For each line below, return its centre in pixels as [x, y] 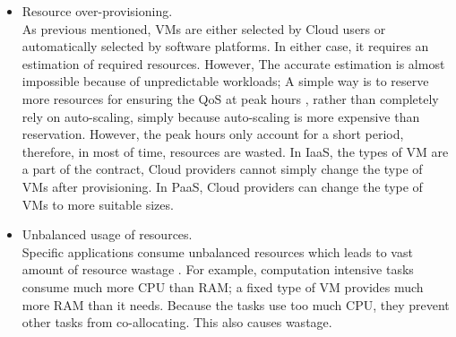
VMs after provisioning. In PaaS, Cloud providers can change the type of [222, 186]
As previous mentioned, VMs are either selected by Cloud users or [204, 28]
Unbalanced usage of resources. [107, 234]
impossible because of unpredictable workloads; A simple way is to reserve [225, 81]
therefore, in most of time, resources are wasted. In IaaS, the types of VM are [235, 151]
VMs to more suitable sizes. [98, 204]
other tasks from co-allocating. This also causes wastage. [177, 322]
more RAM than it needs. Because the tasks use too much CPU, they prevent [236, 304]
